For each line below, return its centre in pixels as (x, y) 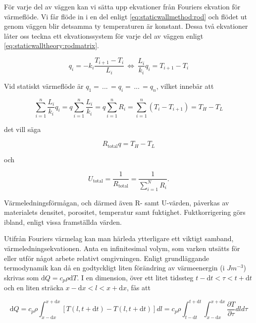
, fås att (138, 288)
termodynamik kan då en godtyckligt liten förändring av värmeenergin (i (114, 268)
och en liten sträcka (34, 288)
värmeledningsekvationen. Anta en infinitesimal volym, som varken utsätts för (122, 248)
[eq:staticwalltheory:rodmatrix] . (51, 45)
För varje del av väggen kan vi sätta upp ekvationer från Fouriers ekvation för (122, 6)
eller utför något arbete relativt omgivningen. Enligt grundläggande (107, 258)
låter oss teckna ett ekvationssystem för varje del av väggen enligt (104, 35)
